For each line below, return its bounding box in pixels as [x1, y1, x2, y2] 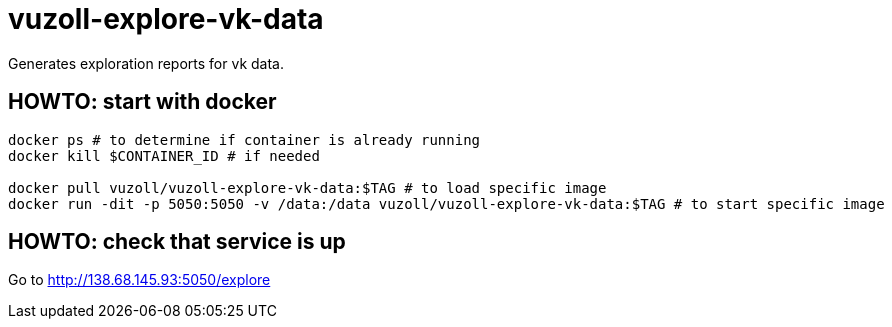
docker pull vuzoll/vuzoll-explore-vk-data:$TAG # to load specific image [8, 179, 607, 196]
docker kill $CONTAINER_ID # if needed [8, 147, 320, 164]
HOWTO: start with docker [8, 89, 277, 115]
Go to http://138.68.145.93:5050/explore [8, 271, 271, 289]
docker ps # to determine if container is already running [8, 131, 481, 148]
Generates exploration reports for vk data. [8, 54, 284, 72]
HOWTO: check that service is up [8, 229, 346, 255]
